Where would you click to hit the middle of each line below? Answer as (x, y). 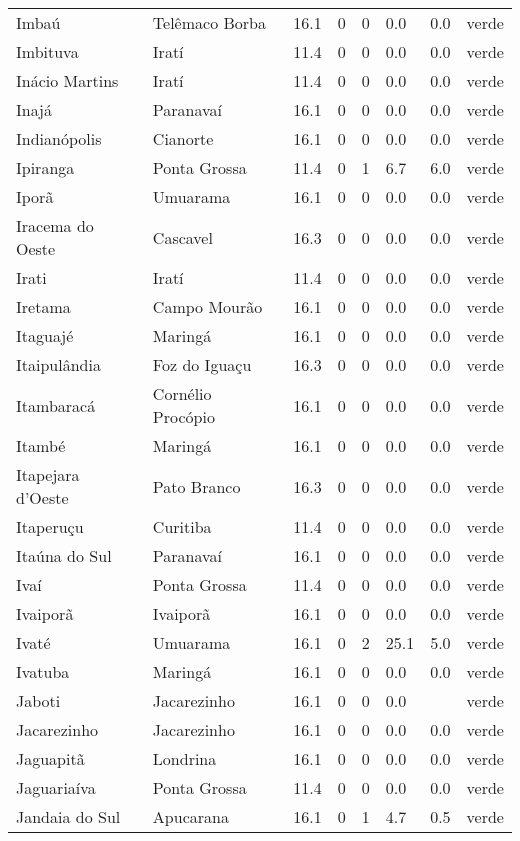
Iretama (43, 306)
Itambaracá (56, 405)
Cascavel (182, 237)
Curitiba (182, 526)
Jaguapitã (50, 758)
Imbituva (47, 51)
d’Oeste (42, 497)
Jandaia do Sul (68, 816)
